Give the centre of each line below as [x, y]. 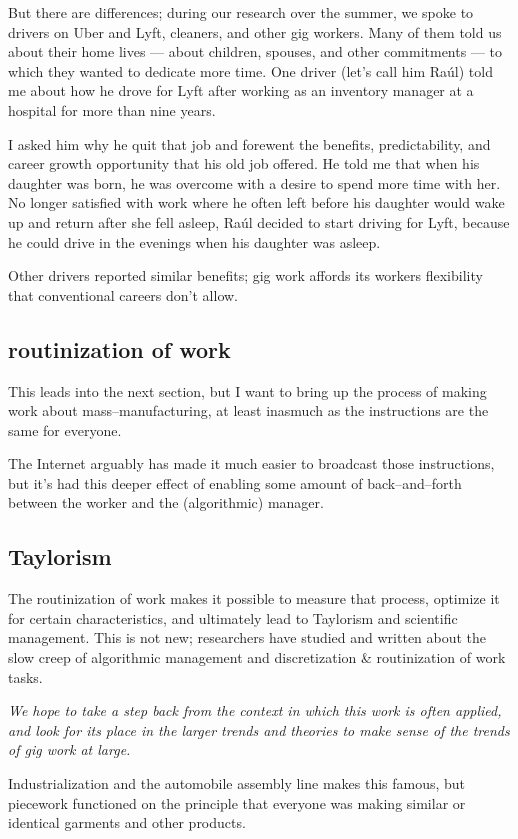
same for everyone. [65, 429]
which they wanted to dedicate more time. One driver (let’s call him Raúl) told [250, 70]
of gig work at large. [69, 749]
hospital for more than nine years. [112, 109]
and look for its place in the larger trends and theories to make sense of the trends [259, 729]
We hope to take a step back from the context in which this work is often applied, [255, 710]
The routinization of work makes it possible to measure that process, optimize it [254, 598]
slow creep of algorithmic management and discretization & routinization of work [257, 657]
